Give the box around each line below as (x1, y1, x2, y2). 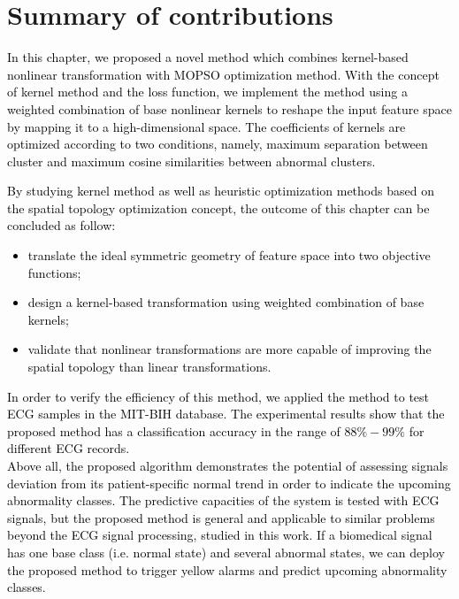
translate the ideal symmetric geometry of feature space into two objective (27, 246, 431, 265)
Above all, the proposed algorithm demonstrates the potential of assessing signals (7, 457, 448, 474)
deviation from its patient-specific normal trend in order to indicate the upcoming (7, 473, 451, 492)
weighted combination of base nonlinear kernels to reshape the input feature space (7, 99, 452, 118)
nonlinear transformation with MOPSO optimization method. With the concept (7, 65, 440, 83)
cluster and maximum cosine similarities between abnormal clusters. (7, 151, 376, 170)
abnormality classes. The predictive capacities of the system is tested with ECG (7, 491, 440, 510)
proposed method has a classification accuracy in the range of (7, 421, 340, 440)
